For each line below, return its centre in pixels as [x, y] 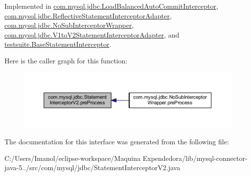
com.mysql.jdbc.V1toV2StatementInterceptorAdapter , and [92, 34]
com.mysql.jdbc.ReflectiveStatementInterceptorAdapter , [88, 15]
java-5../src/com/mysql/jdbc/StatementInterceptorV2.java [92, 167]
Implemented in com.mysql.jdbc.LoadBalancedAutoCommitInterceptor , [111, 6]
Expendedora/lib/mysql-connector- [195, 158]
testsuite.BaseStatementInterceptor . [58, 44]
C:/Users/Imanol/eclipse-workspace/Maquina [73, 158]
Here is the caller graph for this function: [66, 60]
